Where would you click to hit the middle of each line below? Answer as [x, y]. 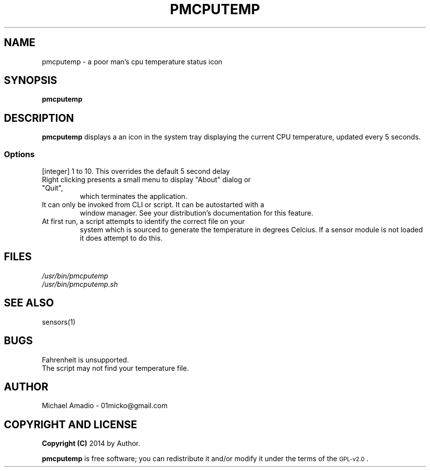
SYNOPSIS [31, 81]
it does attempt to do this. [121, 238]
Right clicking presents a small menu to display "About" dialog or [146, 180]
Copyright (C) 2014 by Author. [91, 443]
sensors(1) [59, 322]
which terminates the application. [134, 196]
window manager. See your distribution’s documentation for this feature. [196, 213]
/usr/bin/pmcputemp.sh [80, 284]
